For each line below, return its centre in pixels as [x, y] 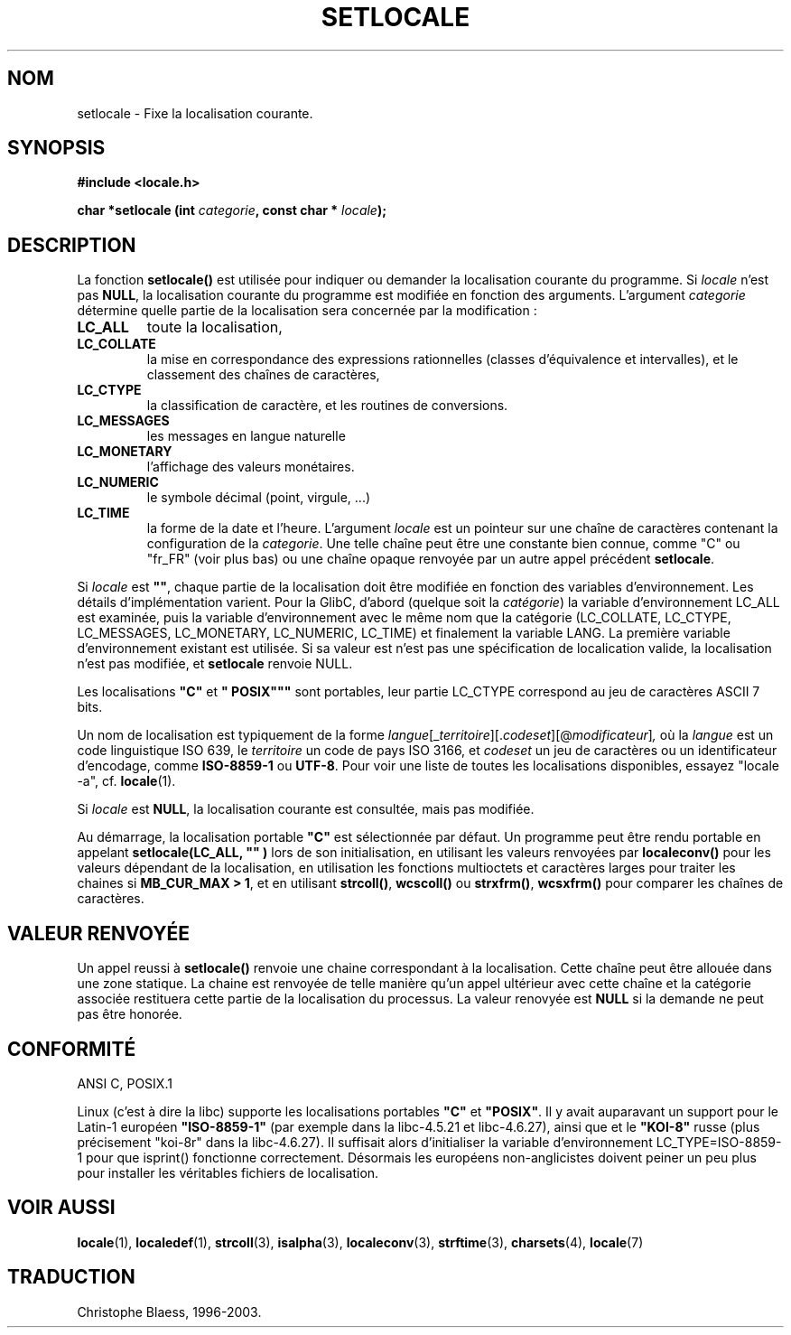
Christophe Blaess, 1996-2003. [169, 1312]
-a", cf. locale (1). [126, 781]
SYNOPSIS [56, 148]
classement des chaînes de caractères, [263, 375]
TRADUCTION [71, 1277]
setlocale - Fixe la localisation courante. [195, 113]
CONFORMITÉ [72, 1049]
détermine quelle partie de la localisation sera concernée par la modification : [307, 311]
